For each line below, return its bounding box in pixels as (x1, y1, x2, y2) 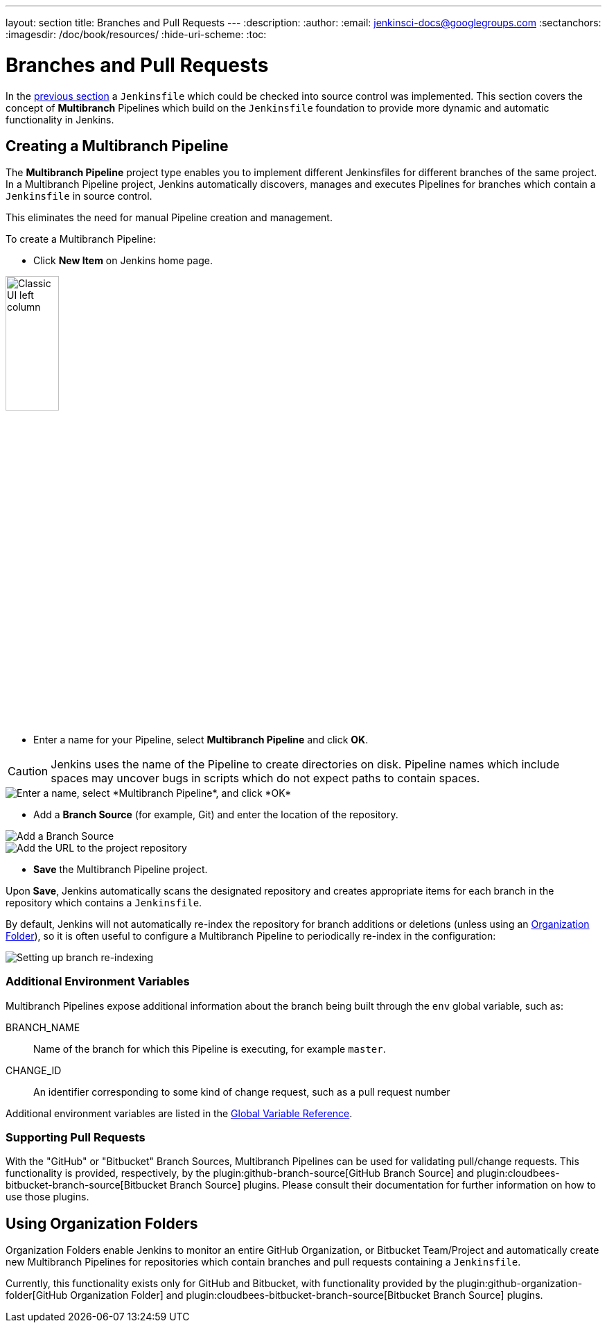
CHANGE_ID (6, 1064, 62, 1076)
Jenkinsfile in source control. (6, 190, 152, 202)
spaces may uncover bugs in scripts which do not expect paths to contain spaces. (51, 770, 480, 785)
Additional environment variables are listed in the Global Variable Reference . (6, 1107, 353, 1119)
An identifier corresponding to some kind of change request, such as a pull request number (33, 1085, 450, 1098)
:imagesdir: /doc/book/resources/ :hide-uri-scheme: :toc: (6, 28, 267, 40)
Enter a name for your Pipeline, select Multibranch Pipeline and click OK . (33, 733, 369, 745)
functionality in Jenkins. (6, 113, 114, 126)
